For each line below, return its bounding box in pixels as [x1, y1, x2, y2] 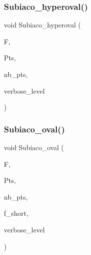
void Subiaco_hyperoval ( [4, 20, 81, 30]
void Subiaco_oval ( [4, 142, 64, 152]
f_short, [4, 208, 28, 218]
